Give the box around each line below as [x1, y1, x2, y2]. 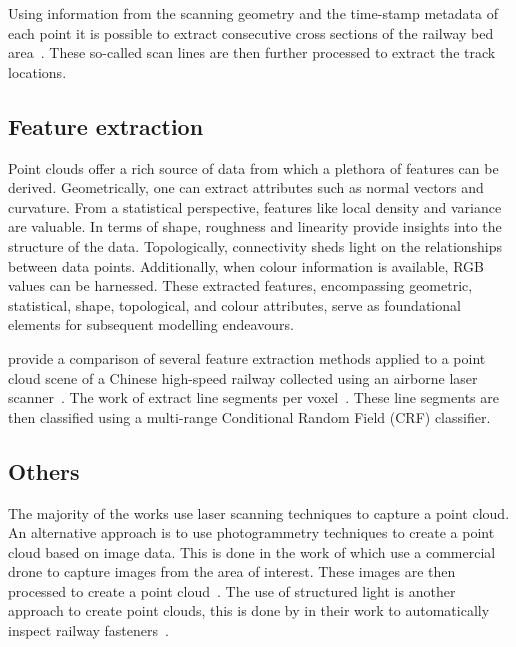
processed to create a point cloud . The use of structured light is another [8, 580, 456, 601]
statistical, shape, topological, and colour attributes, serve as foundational [8, 294, 461, 315]
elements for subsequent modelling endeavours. [8, 314, 294, 335]
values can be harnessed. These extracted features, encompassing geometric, [8, 275, 473, 296]
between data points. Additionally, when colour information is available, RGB [8, 255, 484, 276]
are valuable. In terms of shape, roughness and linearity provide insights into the [8, 216, 502, 237]
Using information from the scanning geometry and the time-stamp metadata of [8, 3, 498, 23]
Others [8, 455, 80, 486]
